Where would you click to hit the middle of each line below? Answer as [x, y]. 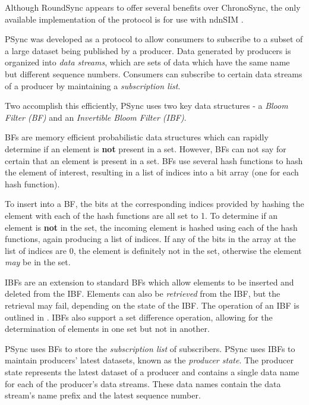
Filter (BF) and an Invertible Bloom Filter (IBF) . [96, 117]
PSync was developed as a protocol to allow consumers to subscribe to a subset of [154, 39]
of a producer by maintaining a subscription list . [93, 85]
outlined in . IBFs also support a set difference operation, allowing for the [139, 317]
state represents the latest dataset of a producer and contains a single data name [152, 372]
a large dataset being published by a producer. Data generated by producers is [148, 50]
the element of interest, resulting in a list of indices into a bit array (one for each [152, 172]
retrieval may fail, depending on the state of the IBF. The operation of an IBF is [152, 305]
